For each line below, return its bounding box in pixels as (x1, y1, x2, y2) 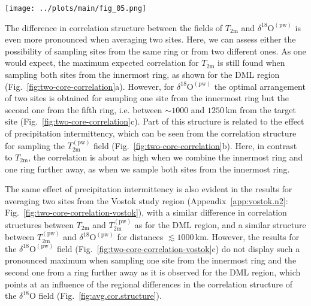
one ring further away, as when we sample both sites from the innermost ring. (5, 162, 290, 175)
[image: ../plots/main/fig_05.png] (5, 4, 147, 13)
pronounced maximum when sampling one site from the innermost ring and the (5, 254, 297, 266)
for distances (117, 231, 164, 243)
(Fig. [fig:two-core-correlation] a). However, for (5, 80, 174, 92)
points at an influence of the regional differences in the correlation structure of (5, 277, 292, 290)
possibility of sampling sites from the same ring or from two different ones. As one (5, 44, 306, 57)
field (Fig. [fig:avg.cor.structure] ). (38, 289, 162, 302)
